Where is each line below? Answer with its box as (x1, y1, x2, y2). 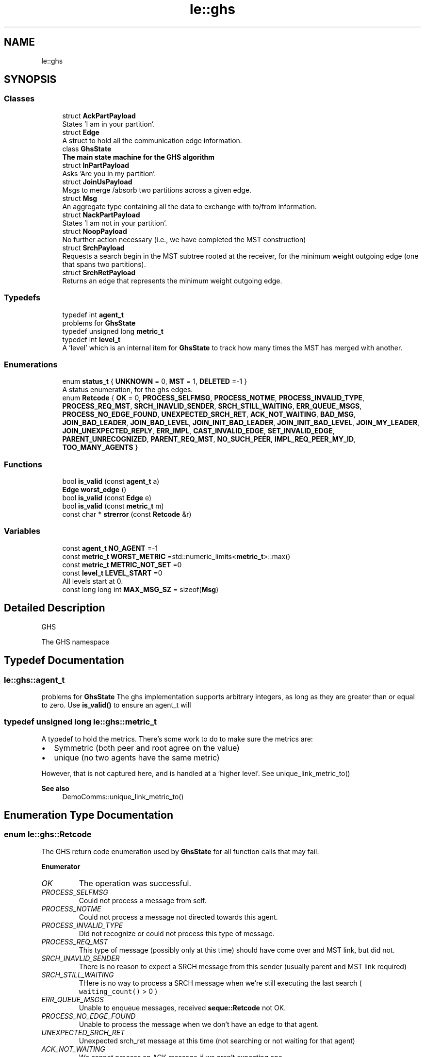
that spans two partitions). (62, 260, 146, 268)
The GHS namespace (41, 637, 110, 646)
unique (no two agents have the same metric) (54, 752, 220, 762)
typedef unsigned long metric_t (62, 327, 163, 335)
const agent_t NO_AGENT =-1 (62, 544, 158, 552)
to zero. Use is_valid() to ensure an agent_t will (41, 700, 191, 709)
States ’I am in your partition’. (62, 119, 155, 128)
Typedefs (4, 293, 41, 303)
